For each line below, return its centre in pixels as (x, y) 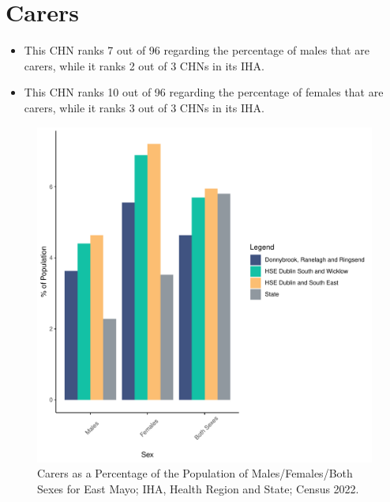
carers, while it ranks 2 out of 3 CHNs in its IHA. (144, 65)
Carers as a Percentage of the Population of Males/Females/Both (195, 473)
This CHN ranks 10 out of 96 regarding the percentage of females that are (204, 92)
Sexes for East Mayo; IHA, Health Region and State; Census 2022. (198, 488)
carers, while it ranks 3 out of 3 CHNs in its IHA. (144, 107)
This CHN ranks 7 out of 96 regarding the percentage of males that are (197, 50)
